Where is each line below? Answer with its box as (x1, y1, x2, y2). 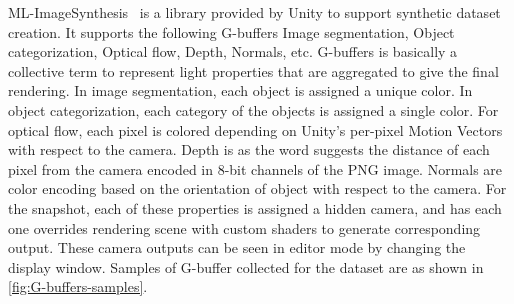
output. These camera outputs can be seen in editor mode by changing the (8, 237, 466, 258)
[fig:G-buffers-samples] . (8, 276, 148, 297)
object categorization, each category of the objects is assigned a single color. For (8, 99, 499, 120)
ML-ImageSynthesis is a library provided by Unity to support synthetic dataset (8, 2, 501, 22)
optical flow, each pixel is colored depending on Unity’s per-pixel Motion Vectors (8, 119, 503, 140)
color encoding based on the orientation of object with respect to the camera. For (8, 178, 507, 199)
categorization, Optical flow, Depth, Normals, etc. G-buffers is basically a (8, 41, 458, 62)
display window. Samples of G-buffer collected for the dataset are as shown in (8, 256, 484, 277)
